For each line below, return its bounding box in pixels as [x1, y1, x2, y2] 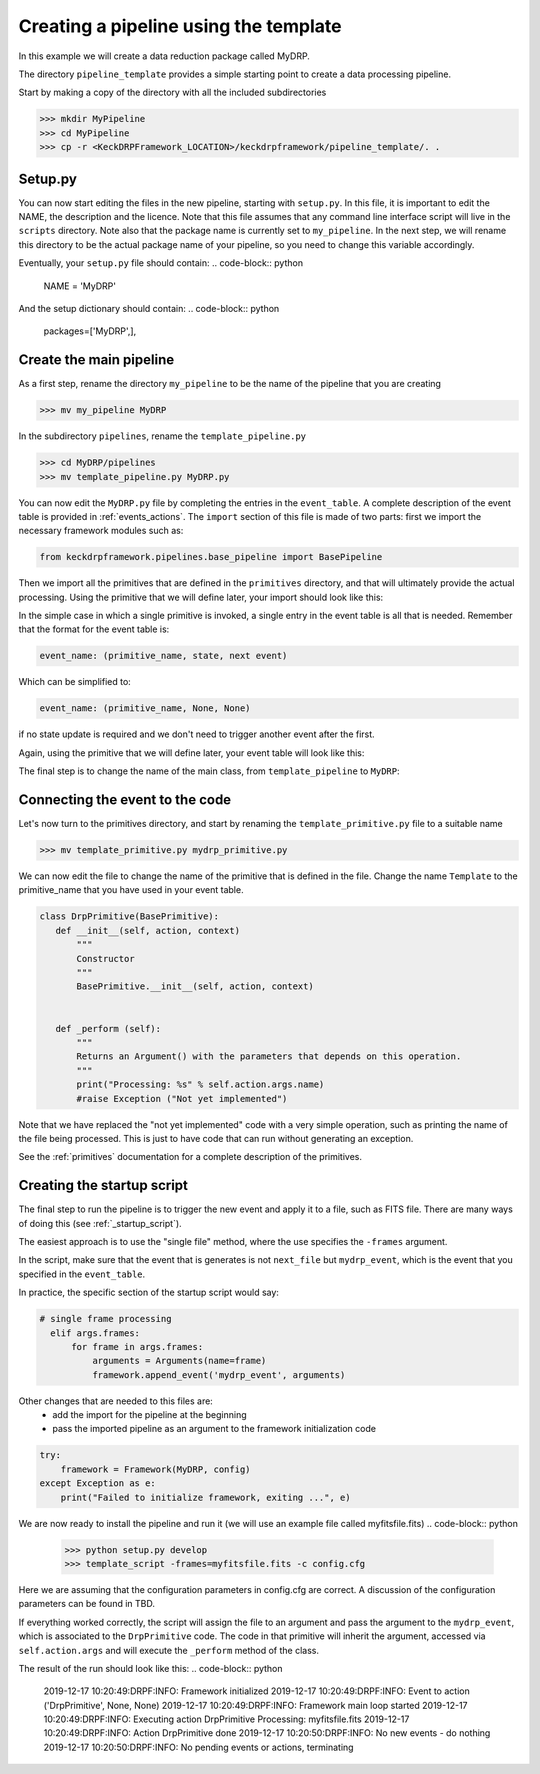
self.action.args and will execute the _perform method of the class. [18, 1644, 320, 1656]
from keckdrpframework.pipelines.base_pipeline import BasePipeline [39, 551, 383, 563]
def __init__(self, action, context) [55, 925, 240, 936]
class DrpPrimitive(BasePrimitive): [39, 911, 220, 922]
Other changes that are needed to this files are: [18, 1395, 214, 1407]
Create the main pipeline [18, 351, 175, 369]
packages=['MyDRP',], [43, 325, 137, 337]
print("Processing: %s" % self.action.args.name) [76, 1079, 325, 1090]
